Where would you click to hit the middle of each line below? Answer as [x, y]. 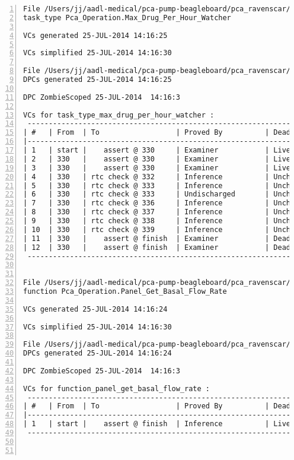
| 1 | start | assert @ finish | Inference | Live [157, 424]
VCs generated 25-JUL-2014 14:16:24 [95, 309]
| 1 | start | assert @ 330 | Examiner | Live [157, 150]
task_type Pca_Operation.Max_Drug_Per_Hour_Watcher [127, 18]
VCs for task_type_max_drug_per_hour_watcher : [119, 115]
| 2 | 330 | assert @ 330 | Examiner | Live [157, 159]
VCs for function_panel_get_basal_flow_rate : [116, 388]
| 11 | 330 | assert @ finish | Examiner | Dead [157, 238]
